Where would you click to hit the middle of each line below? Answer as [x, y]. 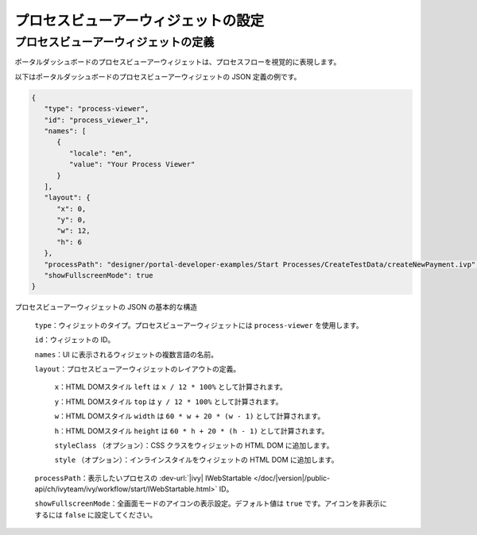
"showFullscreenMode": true [99, 275]
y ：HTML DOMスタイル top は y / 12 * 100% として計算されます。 [169, 402]
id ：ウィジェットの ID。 [75, 340]
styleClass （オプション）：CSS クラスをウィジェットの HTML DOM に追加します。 [194, 445]
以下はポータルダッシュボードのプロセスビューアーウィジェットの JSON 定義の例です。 [158, 76]
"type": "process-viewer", [97, 109]
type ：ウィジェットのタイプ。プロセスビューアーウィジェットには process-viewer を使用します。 [199, 325]
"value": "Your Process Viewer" [132, 164]
